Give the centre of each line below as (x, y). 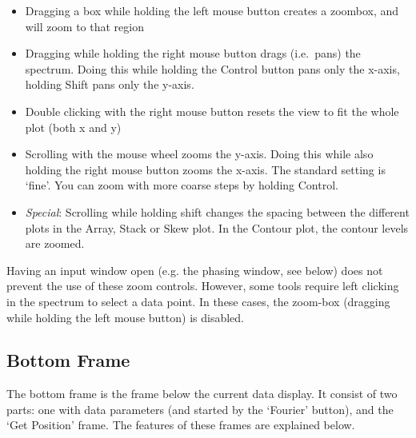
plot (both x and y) (73, 127)
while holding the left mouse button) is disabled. (125, 317)
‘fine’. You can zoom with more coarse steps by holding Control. (182, 185)
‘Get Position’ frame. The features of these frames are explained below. (181, 425)
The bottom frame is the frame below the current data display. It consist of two (202, 394)
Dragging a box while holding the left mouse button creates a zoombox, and (212, 10)
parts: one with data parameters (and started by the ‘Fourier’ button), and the (200, 409)
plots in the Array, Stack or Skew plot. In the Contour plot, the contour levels (217, 227)
